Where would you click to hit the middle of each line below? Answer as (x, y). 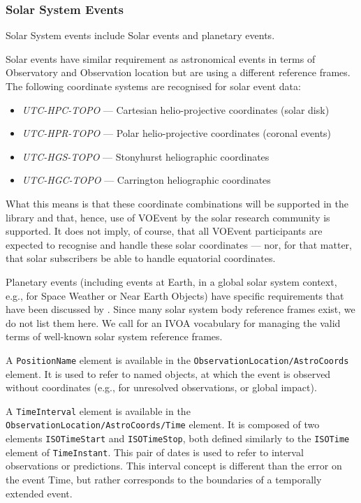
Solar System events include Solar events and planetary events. (140, 35)
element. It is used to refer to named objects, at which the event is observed (168, 373)
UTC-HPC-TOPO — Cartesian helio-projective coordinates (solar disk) (176, 109)
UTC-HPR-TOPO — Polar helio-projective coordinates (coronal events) (177, 133)
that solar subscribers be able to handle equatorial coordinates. (141, 258)
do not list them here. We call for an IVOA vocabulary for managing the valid (173, 322)
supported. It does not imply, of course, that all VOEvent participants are (164, 231)
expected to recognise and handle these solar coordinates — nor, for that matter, (179, 244)
